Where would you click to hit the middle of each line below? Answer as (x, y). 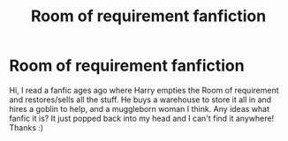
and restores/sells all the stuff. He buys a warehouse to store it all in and (140, 100)
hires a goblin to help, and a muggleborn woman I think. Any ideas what (140, 108)
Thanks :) (27, 127)
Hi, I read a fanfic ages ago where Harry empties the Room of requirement (144, 90)
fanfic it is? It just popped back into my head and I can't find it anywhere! (142, 118)
